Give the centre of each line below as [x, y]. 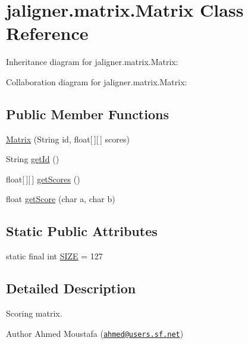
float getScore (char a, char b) [61, 199]
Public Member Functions [87, 114]
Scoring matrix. [34, 313]
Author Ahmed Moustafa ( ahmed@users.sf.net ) [95, 333]
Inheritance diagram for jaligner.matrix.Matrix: [92, 62]
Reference [47, 33]
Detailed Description [71, 288]
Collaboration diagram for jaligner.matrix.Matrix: [97, 81]
